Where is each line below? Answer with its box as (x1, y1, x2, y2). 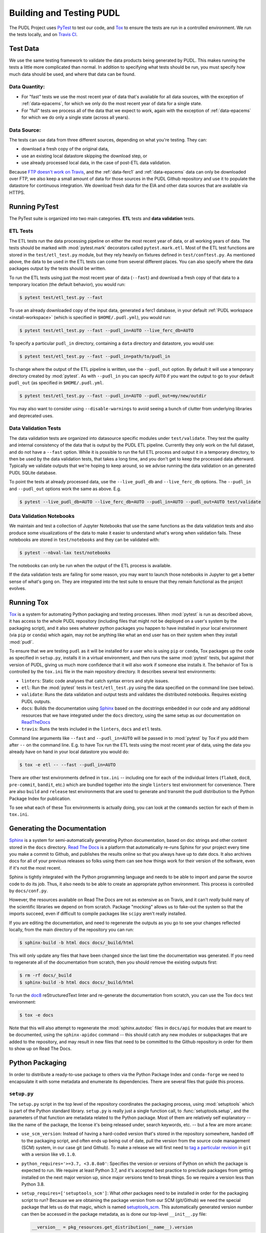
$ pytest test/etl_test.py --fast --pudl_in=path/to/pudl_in (19, 353, 170, 359)
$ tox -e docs (19, 1013, 54, 1018)
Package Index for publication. (9, 796, 71, 801)
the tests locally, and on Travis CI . (9, 31, 78, 37)
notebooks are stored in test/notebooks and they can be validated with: (9, 537, 160, 543)
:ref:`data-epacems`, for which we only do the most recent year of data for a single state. (21, 101, 202, 107)
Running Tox (9, 598, 49, 607)
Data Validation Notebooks (9, 512, 75, 519)
